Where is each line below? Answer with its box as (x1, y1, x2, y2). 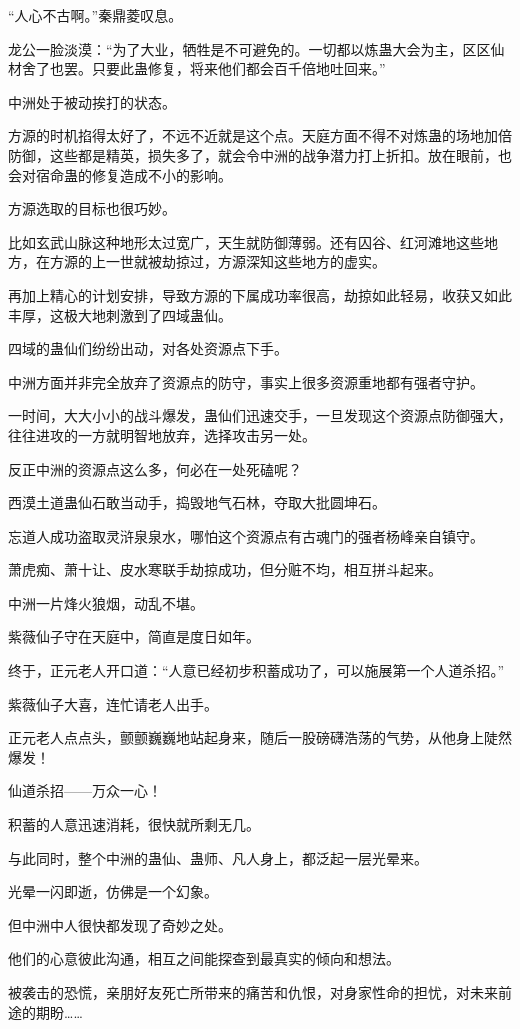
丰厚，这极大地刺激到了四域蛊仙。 (8, 304, 232, 325)
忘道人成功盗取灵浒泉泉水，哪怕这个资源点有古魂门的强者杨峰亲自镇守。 (8, 525, 484, 546)
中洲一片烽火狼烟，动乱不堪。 (8, 592, 204, 613)
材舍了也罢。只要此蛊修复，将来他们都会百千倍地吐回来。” (8, 58, 386, 79)
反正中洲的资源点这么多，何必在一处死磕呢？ (8, 458, 302, 479)
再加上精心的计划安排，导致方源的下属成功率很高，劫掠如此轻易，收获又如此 (8, 284, 512, 305)
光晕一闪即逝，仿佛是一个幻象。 (8, 881, 218, 902)
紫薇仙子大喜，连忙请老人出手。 (8, 693, 218, 714)
